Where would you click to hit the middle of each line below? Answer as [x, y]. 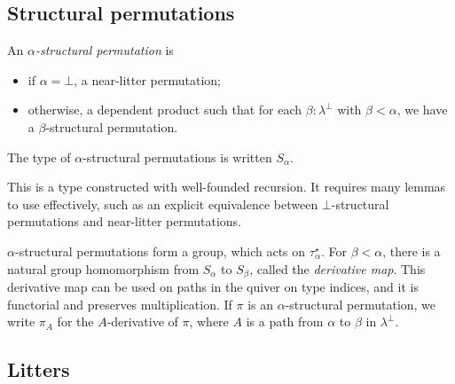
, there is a [412, 251]
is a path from [285, 321]
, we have [422, 110]
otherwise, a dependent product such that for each [165, 110]
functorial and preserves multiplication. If [120, 304]
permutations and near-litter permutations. [125, 221]
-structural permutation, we [361, 304]
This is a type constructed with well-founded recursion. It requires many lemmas [227, 187]
